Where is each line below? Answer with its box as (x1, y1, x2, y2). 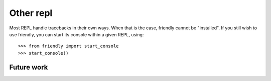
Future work (9, 63, 48, 72)
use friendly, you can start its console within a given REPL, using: (9, 31, 144, 37)
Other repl (9, 7, 53, 18)
